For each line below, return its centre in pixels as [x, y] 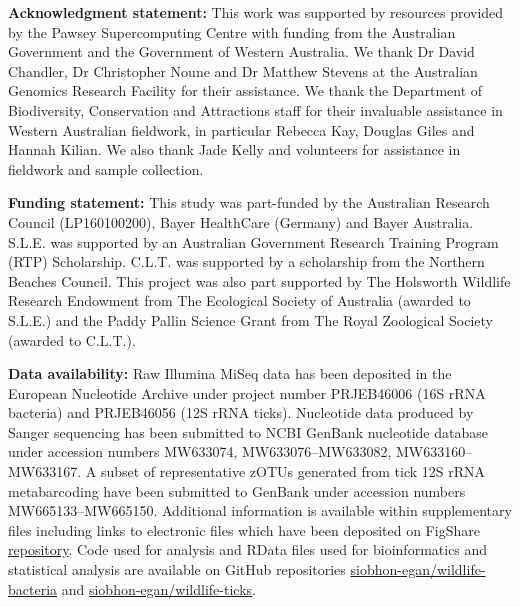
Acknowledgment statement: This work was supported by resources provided [256, 12]
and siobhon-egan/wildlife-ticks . [158, 588]
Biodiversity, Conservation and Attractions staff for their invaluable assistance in [255, 109]
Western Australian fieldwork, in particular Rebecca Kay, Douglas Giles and [241, 129]
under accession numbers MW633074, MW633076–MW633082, [200, 451]
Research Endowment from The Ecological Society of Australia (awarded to [239, 300]
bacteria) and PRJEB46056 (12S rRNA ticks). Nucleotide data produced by [241, 412]
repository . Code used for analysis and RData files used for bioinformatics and [248, 549]
